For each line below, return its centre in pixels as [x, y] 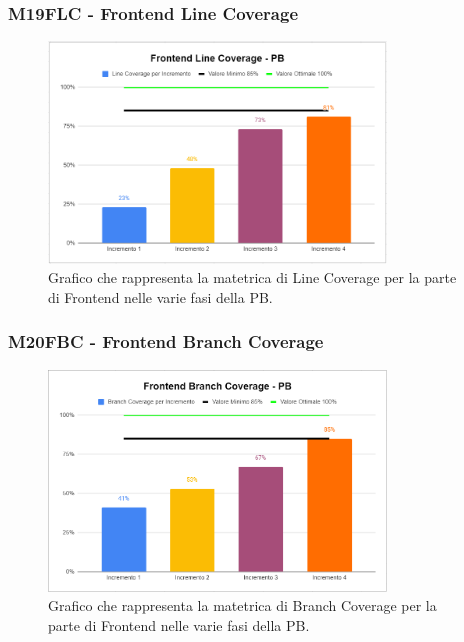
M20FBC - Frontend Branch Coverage [166, 341]
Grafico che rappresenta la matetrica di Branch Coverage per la [242, 605]
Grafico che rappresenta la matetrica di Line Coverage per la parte [252, 277]
